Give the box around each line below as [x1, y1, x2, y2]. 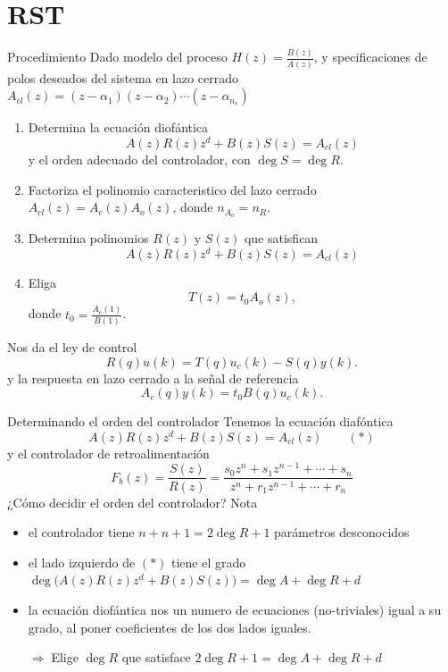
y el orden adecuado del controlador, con [28, 150, 251, 169]
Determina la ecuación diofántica [28, 118, 209, 137]
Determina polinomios [28, 229, 149, 248]
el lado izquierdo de [28, 552, 136, 571]
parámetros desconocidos [274, 523, 410, 542]
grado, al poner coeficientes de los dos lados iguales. [28, 617, 311, 636]
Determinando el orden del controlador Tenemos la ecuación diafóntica [7, 412, 394, 431]
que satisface [121, 648, 191, 667]
